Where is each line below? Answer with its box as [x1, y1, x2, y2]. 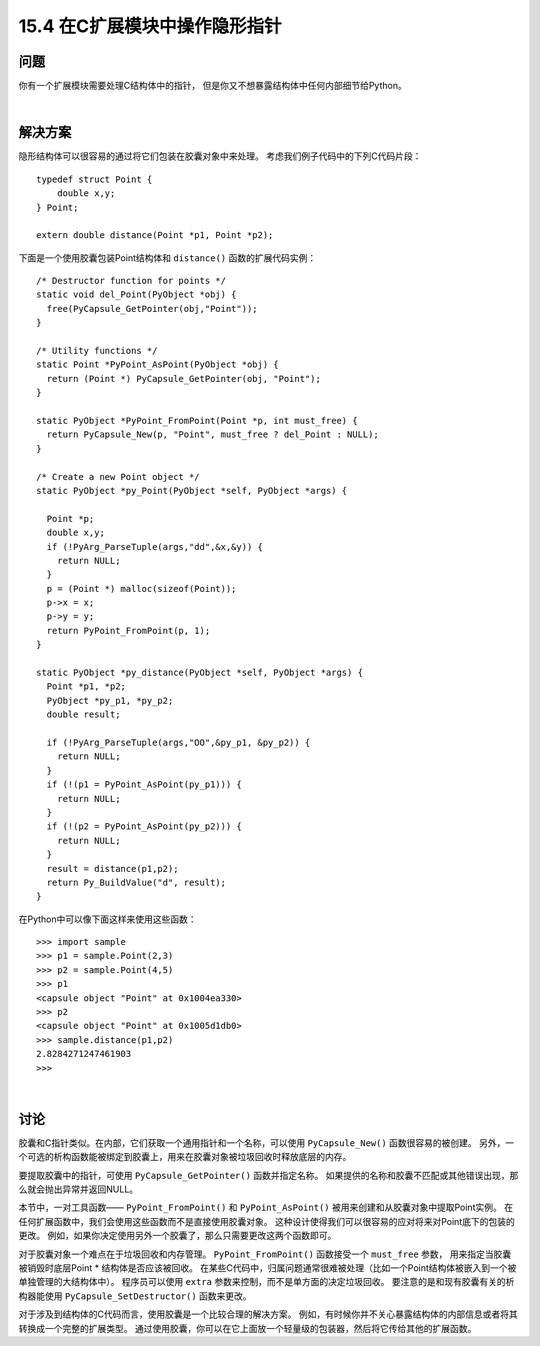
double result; [46, 709, 121, 720]
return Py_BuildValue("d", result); [46, 876, 227, 888]
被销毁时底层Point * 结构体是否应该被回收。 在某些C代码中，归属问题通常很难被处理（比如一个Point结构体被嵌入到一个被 [18, 1262, 517, 1274]
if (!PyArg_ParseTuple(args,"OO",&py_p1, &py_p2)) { [46, 736, 311, 748]
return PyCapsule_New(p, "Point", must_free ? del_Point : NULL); [46, 429, 379, 440]
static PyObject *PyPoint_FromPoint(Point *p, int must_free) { [36, 415, 359, 426]
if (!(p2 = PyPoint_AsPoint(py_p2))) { [46, 821, 242, 832]
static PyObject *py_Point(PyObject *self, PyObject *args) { [36, 485, 348, 496]
